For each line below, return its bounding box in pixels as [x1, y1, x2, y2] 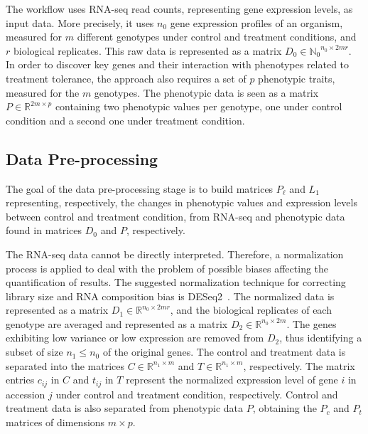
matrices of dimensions [6, 414, 105, 429]
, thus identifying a [279, 330, 362, 345]
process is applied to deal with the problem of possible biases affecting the [6, 260, 329, 275]
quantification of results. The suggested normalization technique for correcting [6, 275, 346, 290]
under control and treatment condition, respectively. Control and [55, 386, 338, 401]
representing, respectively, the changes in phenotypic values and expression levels [6, 195, 357, 210]
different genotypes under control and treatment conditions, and [77, 29, 357, 44]
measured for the [6, 85, 80, 100]
